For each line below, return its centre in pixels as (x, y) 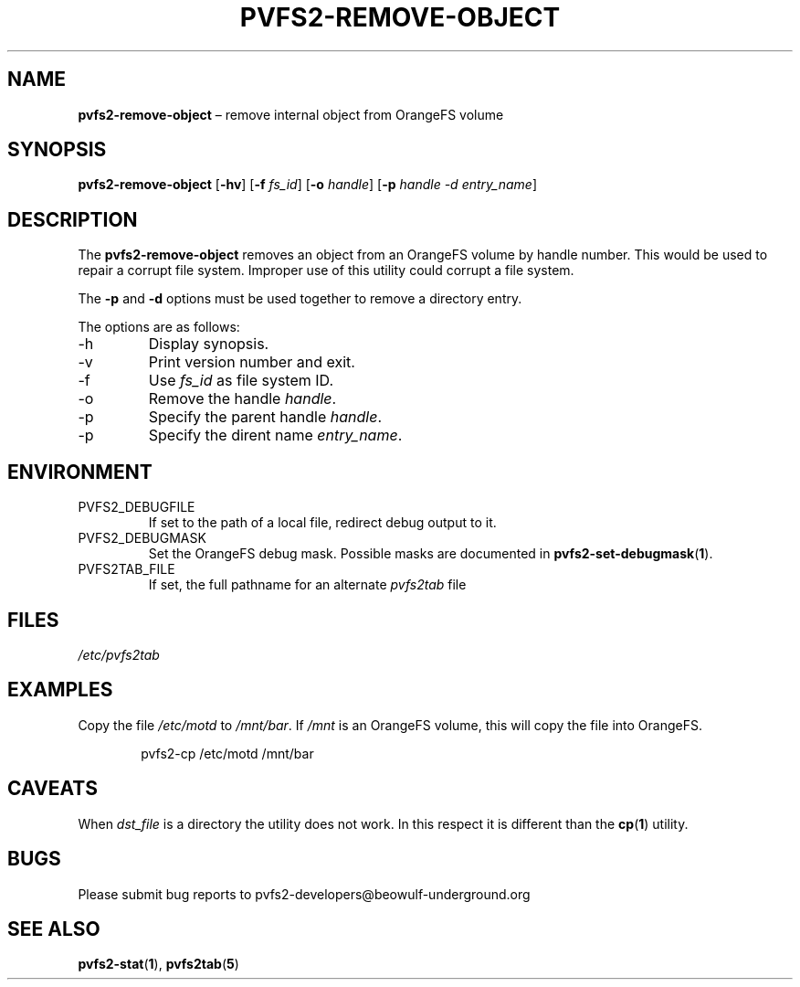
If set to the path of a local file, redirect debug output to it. (322, 523)
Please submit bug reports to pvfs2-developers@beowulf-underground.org (304, 894)
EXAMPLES (60, 690)
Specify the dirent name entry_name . (275, 435)
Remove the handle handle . (242, 399)
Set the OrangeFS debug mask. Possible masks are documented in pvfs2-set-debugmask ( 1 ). (431, 554)
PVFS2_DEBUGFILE (137, 507)
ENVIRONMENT (80, 472)
